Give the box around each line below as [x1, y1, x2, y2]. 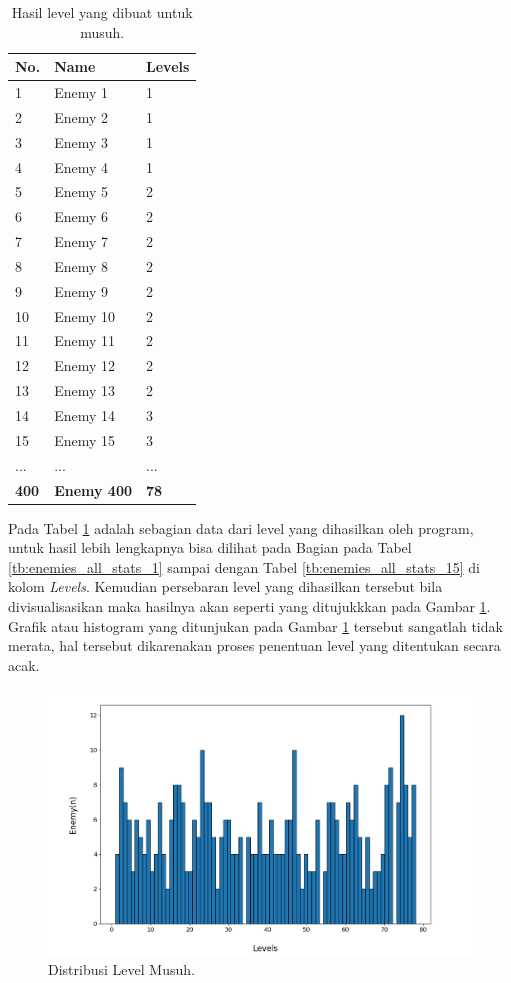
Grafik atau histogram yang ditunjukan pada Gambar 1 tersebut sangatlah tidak [8, 615, 503, 636]
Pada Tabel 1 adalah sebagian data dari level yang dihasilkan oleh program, [8, 517, 474, 538]
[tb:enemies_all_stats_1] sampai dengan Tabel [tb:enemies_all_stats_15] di [8, 556, 480, 577]
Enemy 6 [54, 206, 108, 227]
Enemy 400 [54, 479, 133, 500]
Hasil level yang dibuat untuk [11, 2, 193, 22]
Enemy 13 [54, 380, 115, 401]
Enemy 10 [54, 305, 115, 326]
